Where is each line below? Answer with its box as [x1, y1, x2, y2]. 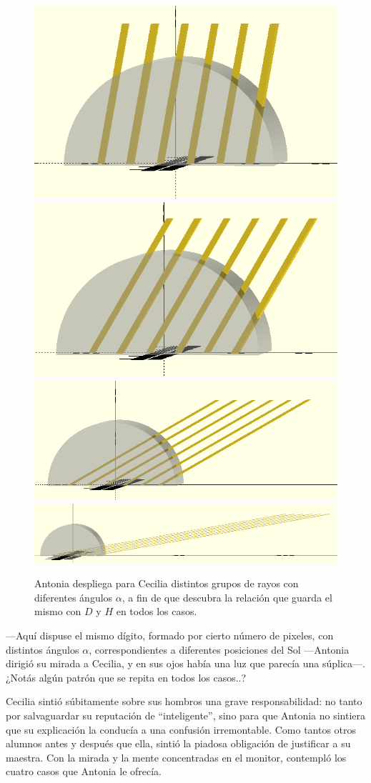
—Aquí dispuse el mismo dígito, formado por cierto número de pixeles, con [6, 627, 334, 642]
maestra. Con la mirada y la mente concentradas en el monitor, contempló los [6, 749, 347, 764]
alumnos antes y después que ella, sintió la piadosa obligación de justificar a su [6, 736, 351, 751]
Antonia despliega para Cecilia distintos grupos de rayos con [34, 576, 299, 591]
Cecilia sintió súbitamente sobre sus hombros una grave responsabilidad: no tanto [6, 694, 362, 709]
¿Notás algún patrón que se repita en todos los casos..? [6, 669, 247, 684]
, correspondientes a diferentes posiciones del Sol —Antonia [89, 642, 350, 657]
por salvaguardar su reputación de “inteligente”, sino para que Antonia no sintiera [6, 707, 366, 722]
